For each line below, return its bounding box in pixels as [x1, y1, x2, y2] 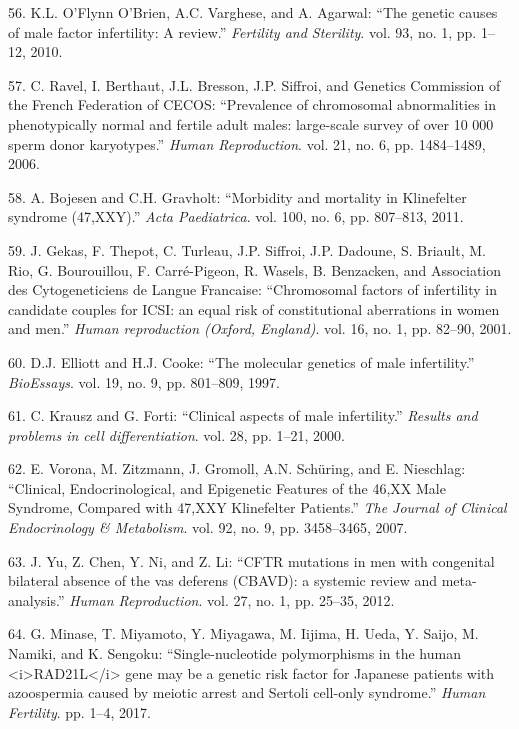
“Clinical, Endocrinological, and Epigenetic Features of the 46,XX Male [8, 477, 446, 498]
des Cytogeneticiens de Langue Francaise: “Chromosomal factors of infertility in [8, 279, 497, 300]
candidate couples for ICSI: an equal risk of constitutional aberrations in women [8, 298, 500, 319]
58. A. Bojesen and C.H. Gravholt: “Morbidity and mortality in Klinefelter [8, 186, 467, 207]
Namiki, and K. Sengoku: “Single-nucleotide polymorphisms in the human [8, 643, 461, 664]
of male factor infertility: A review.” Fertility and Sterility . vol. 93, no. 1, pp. [8, 21, 477, 42]
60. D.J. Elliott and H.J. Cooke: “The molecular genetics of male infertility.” [8, 351, 475, 372]
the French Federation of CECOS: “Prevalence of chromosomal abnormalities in [8, 94, 497, 115]
